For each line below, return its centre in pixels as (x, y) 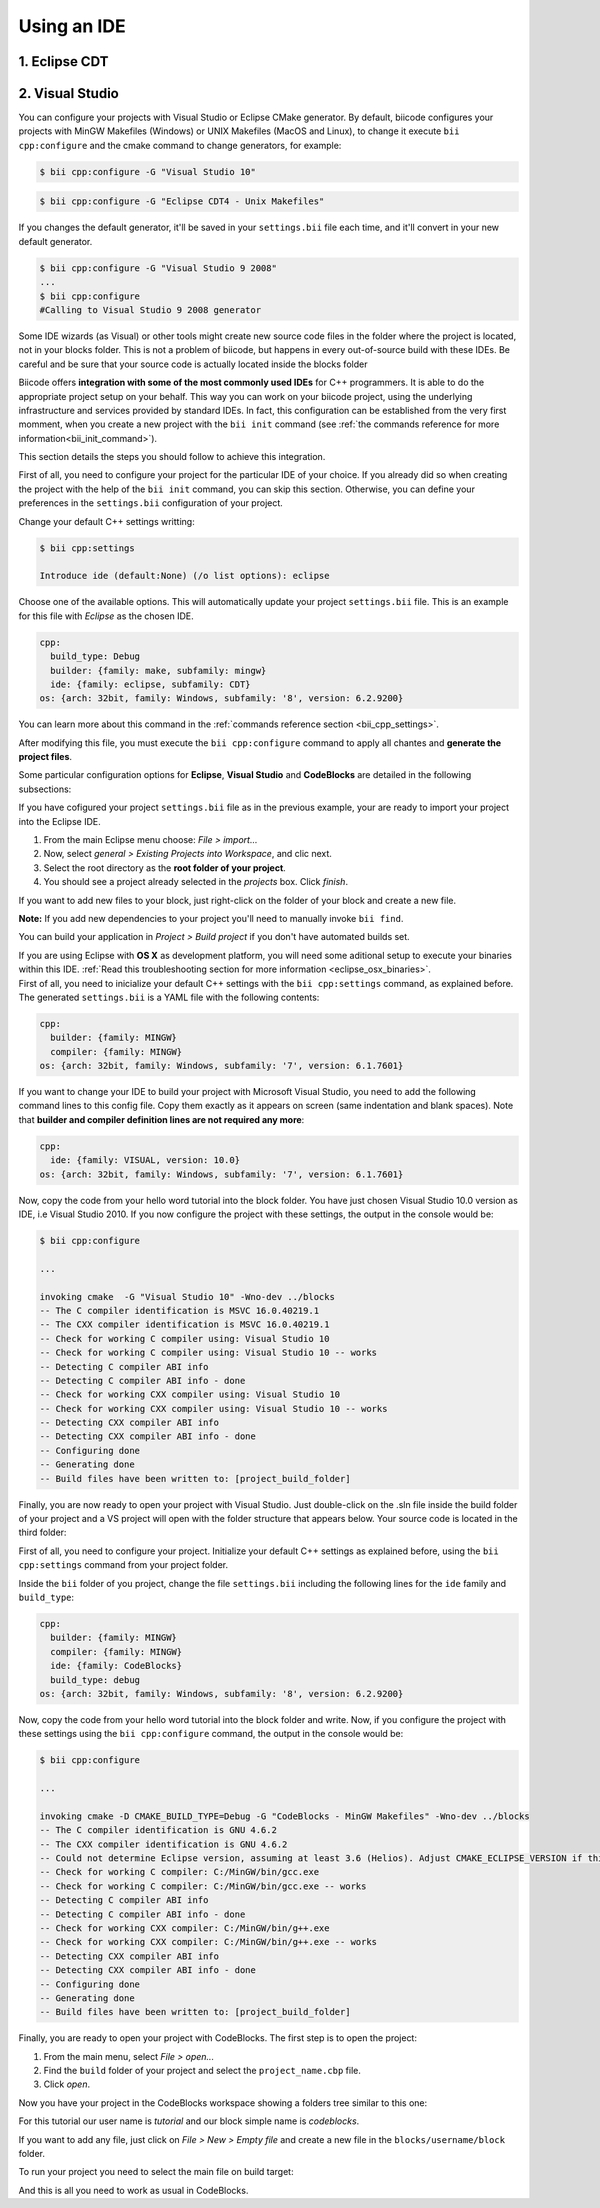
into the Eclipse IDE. (59, 821)
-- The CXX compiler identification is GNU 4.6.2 (163, 1844)
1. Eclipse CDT (63, 61)
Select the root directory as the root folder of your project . (165, 867)
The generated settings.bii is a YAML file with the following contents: (169, 997)
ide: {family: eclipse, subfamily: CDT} (150, 684)
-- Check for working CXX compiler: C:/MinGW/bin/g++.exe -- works (208, 1942)
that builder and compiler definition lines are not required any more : (161, 1119)
